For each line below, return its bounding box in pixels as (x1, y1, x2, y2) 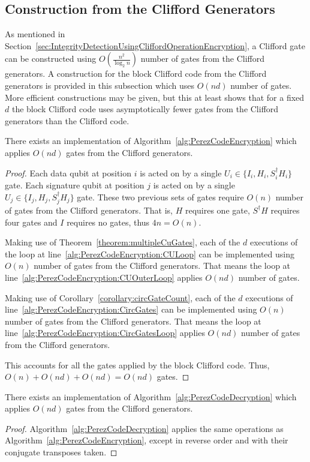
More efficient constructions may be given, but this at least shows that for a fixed (5, 91, 305, 103)
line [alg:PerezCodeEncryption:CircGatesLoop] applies (5, 326, 205, 339)
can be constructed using (5, 52, 97, 65)
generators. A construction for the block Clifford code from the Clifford (5, 67, 267, 80)
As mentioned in (5, 28, 65, 40)
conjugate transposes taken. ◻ (5, 446, 118, 458)
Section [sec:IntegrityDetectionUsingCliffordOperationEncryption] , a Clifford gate (5, 39, 305, 52)
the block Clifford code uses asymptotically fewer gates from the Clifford (11, 103, 279, 115)
